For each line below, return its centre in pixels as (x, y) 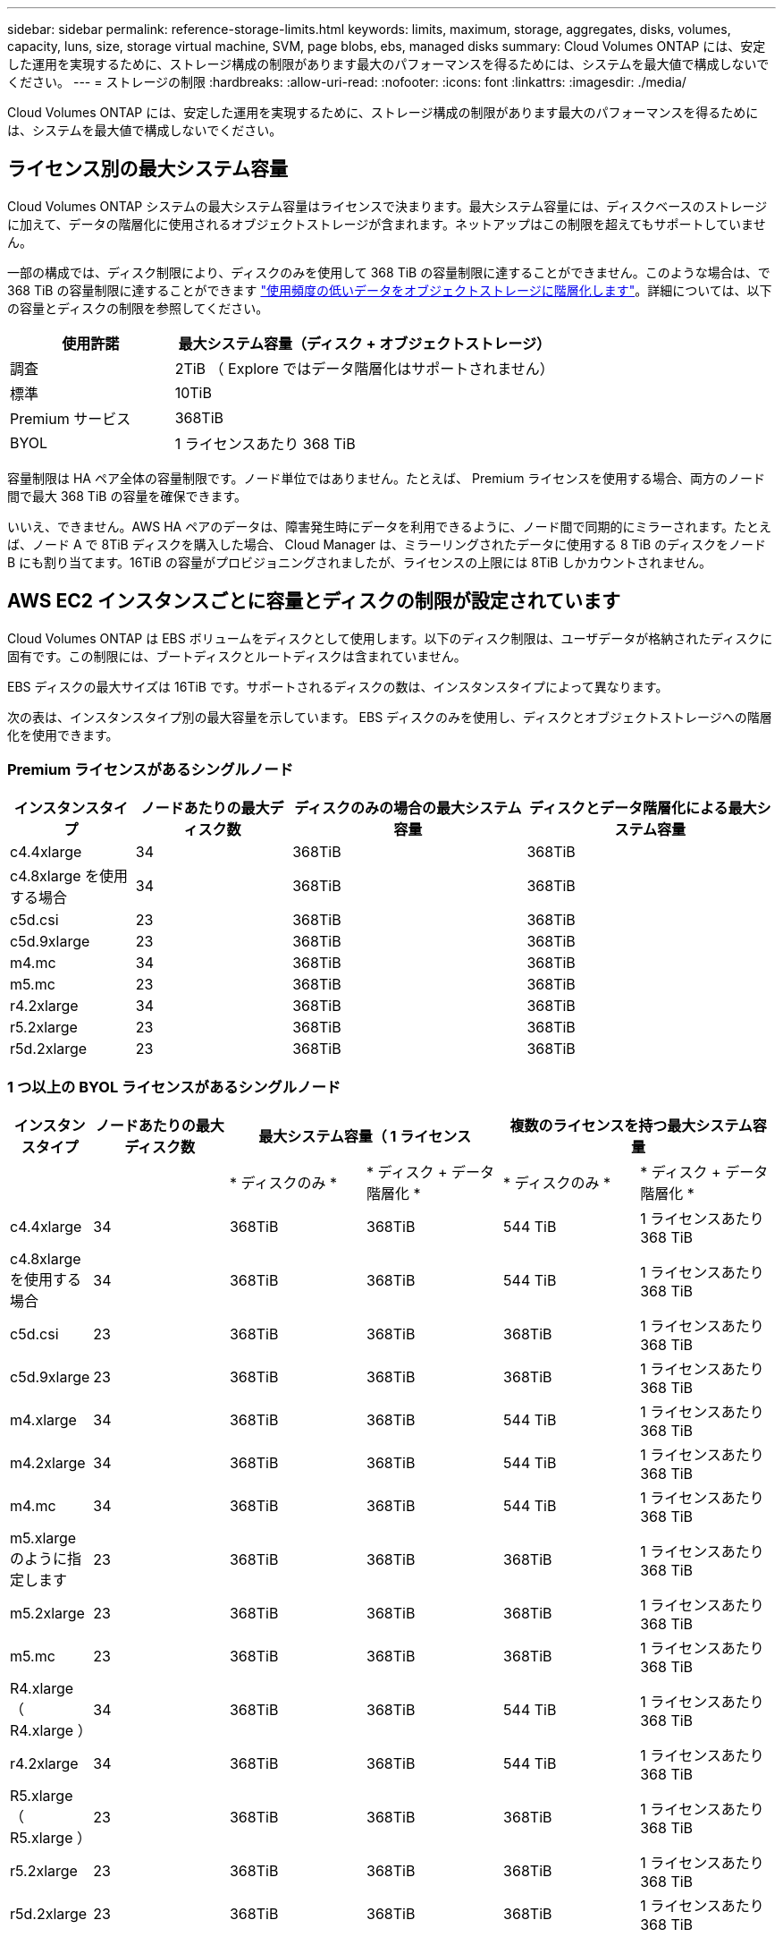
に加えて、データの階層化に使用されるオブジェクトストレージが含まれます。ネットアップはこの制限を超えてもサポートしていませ (387, 224)
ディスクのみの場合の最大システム (408, 808)
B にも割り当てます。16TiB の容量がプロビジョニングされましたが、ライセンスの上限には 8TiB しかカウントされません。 (360, 562)
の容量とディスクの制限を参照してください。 (138, 308)
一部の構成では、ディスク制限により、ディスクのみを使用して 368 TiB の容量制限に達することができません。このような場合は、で (389, 272)
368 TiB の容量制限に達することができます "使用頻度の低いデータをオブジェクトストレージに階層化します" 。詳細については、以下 (390, 290)
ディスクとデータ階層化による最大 (643, 808)
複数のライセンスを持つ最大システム (631, 1126)
